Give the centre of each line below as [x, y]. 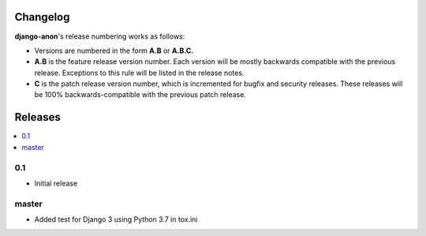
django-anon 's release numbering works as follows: [100, 36]
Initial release [56, 183]
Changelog [42, 17]
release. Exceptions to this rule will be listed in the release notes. [139, 73]
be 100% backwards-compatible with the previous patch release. [140, 95]
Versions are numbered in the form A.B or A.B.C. [114, 51]
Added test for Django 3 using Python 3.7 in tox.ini [116, 219]
